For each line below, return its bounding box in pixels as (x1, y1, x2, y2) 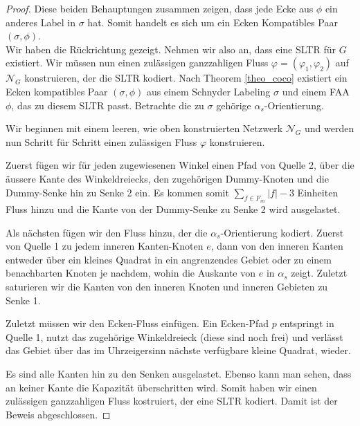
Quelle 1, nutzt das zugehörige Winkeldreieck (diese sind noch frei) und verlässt (6, 329, 343, 344)
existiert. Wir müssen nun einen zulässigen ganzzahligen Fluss (6, 55, 269, 70)
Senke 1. (6, 293, 41, 307)
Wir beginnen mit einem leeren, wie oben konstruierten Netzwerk (6, 121, 283, 136)
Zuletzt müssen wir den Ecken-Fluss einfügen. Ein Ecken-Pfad (6, 316, 269, 331)
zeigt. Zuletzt (291, 266, 348, 280)
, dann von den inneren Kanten (210, 239, 343, 253)
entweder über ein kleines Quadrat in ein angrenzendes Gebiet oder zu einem (6, 252, 332, 266)
